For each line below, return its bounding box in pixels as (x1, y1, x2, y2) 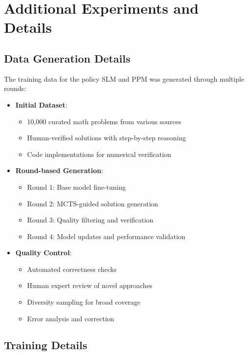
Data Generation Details (4, 50, 130, 66)
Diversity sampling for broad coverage (27, 297, 141, 307)
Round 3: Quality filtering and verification (27, 215, 154, 225)
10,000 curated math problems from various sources (27, 116, 182, 126)
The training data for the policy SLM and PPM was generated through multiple (4, 73, 245, 84)
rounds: (4, 83, 26, 93)
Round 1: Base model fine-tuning (27, 181, 126, 192)
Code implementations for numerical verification (27, 149, 171, 159)
